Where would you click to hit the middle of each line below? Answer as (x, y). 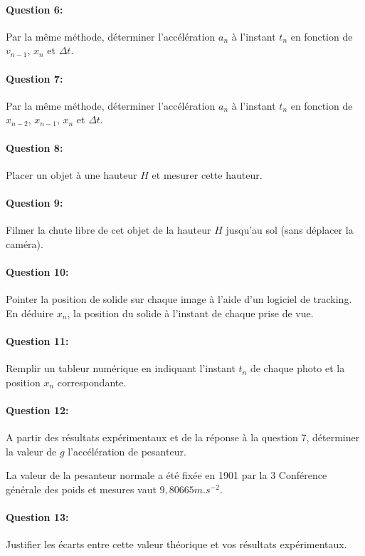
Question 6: (35, 9)
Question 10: (37, 271)
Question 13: (37, 517)
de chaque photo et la (297, 368)
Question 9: (35, 202)
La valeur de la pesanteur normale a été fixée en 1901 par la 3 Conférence (166, 475)
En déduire (30, 313)
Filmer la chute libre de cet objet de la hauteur (109, 230)
